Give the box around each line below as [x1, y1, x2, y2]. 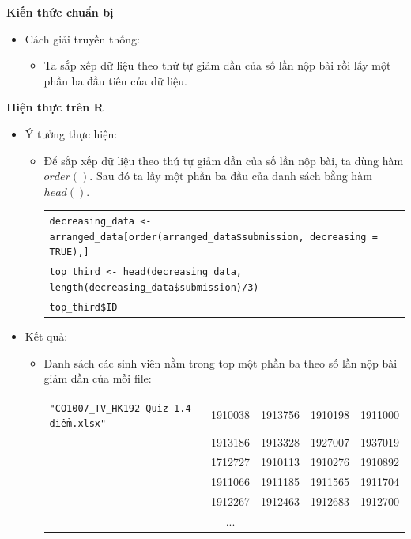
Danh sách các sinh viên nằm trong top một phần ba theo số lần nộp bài [43, 354, 398, 371]
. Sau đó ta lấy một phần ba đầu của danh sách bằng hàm [89, 168, 372, 184]
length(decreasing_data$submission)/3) [49, 281, 259, 293]
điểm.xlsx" [49, 418, 107, 430]
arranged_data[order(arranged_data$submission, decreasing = [49, 231, 378, 243]
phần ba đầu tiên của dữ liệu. [43, 72, 187, 89]
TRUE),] [49, 247, 89, 258]
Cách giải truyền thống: [25, 30, 140, 47]
